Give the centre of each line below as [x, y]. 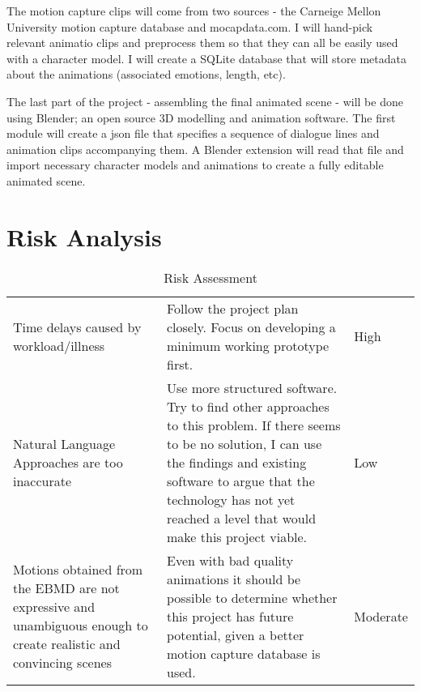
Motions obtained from [78, 570]
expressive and [54, 607]
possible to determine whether [252, 597]
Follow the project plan [233, 308]
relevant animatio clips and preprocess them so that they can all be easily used [202, 43]
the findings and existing [237, 462]
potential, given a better [236, 634]
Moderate [381, 616]
